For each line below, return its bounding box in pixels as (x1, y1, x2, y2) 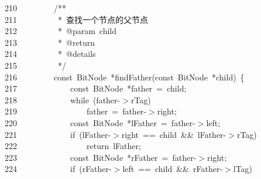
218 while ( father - (5, 93, 121, 106)
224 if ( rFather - (5, 163, 112, 175)
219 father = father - (5, 105, 147, 117)
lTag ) (233, 163, 253, 175)
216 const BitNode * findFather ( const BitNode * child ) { (5, 70, 245, 83)
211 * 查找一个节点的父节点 (5, 13, 148, 25)
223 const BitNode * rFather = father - (5, 151, 197, 163)
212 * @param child (5, 25, 117, 37)
